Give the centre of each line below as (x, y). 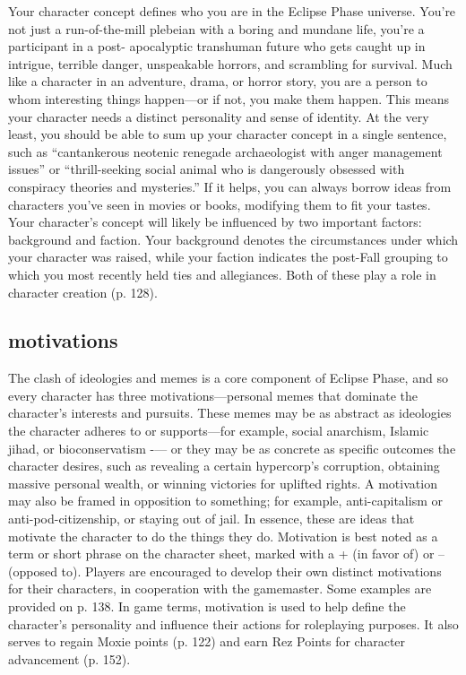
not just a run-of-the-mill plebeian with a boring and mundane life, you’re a (216, 28)
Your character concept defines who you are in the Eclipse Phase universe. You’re (232, 11)
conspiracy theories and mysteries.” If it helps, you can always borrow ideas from (230, 186)
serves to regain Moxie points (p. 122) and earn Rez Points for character (207, 641)
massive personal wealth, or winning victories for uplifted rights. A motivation (223, 483)
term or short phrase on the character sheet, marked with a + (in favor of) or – (227, 554)
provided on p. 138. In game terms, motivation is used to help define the (207, 606)
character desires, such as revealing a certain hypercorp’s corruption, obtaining (224, 466)
